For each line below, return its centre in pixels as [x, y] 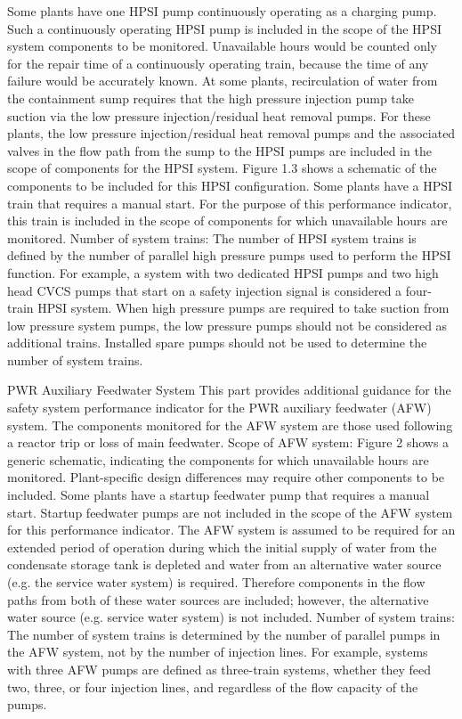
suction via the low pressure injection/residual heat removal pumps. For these [219, 115]
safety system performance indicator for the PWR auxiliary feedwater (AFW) [219, 408]
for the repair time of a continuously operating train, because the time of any [218, 63]
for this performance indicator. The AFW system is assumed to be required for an [231, 530]
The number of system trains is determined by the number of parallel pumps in [224, 634]
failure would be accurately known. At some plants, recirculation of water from [223, 81]
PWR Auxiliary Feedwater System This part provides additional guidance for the [229, 390]
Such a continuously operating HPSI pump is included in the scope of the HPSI [224, 28]
